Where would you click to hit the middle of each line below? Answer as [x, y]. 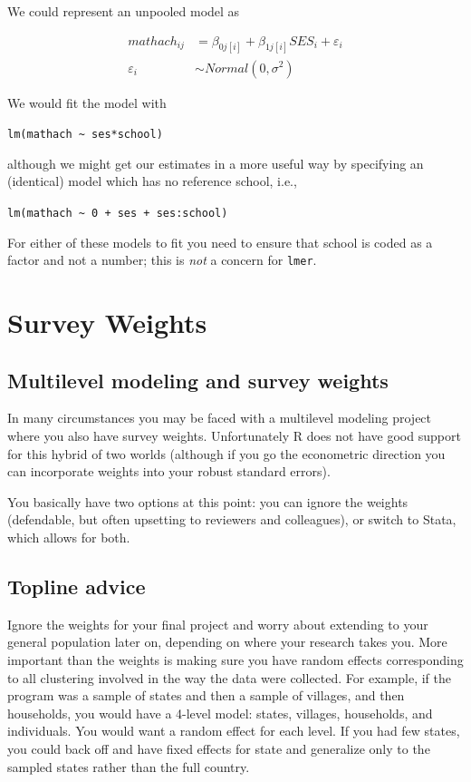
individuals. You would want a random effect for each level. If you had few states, [234, 731]
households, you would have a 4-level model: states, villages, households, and [220, 713]
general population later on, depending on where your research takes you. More [227, 642]
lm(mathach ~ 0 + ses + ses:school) [118, 213]
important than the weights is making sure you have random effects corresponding [235, 659]
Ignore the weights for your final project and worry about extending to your [218, 624]
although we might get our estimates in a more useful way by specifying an [216, 163]
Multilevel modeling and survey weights [198, 380]
